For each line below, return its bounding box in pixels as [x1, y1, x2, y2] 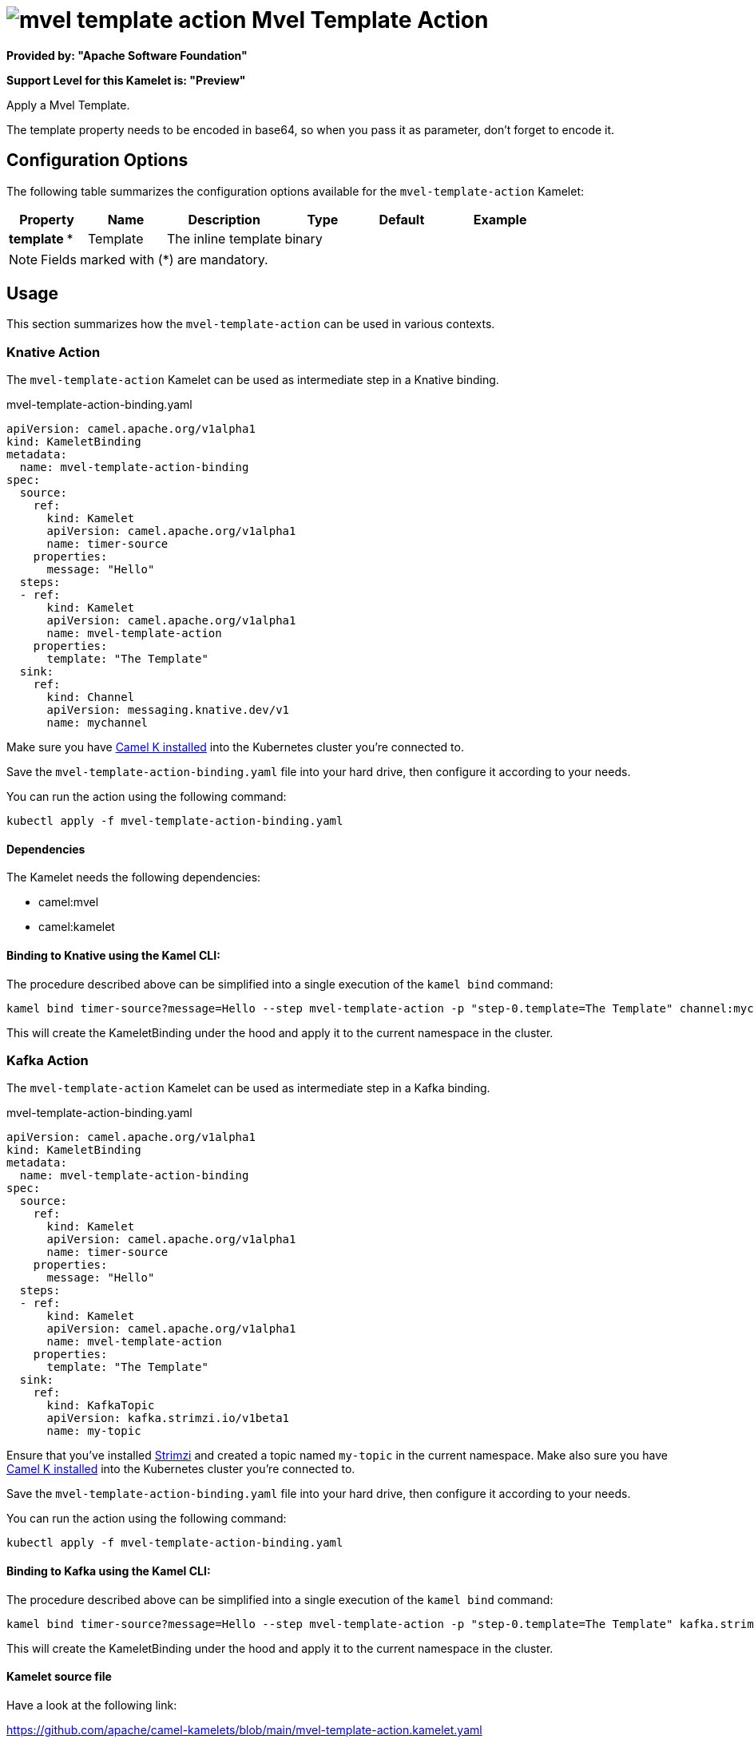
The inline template [166, 230, 282, 247]
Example [473, 211, 527, 228]
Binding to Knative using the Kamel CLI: [6, 949, 220, 963]
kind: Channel [46, 691, 135, 704]
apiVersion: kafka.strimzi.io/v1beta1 [46, 1412, 290, 1425]
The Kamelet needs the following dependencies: [6, 870, 261, 885]
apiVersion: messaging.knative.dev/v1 [46, 703, 290, 717]
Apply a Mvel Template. [6, 97, 130, 112]
